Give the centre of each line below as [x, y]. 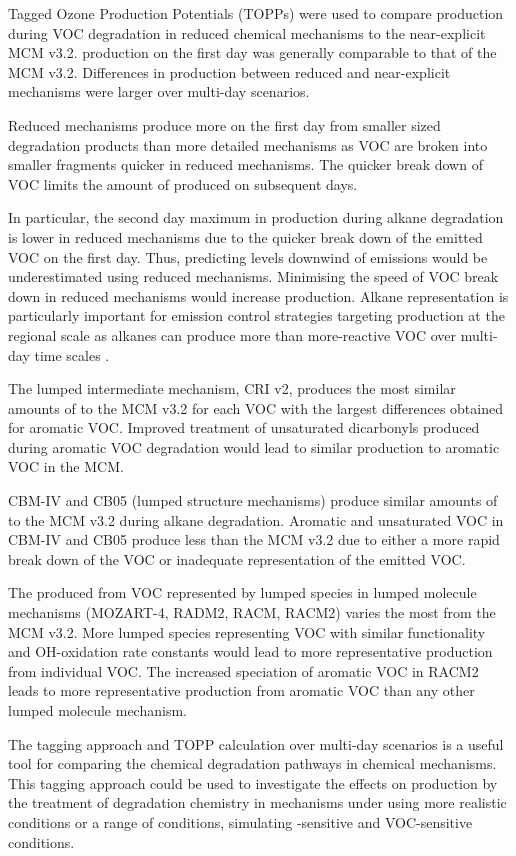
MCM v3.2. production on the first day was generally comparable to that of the [252, 52]
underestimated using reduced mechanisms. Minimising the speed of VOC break [253, 276]
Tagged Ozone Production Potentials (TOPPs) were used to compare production [256, 13]
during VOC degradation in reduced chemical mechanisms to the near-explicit [247, 32]
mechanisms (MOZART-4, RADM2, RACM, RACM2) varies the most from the [252, 612]
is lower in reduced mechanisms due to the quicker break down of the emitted [245, 236]
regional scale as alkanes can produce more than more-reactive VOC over [232, 334]
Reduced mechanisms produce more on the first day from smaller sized [224, 124]
